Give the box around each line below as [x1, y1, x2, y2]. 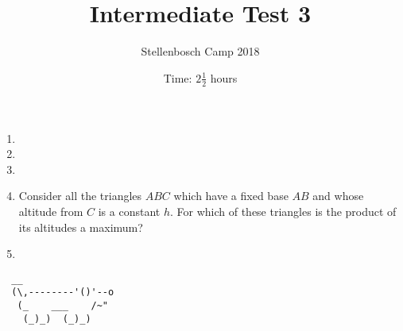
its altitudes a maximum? [18, 218, 143, 235]
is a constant [98, 202, 161, 219]
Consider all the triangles [18, 187, 142, 204]
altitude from [18, 202, 83, 219]
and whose [312, 187, 364, 204]
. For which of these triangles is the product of [169, 202, 397, 219]
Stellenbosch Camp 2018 [141, 43, 260, 60]
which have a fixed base [173, 187, 289, 204]
